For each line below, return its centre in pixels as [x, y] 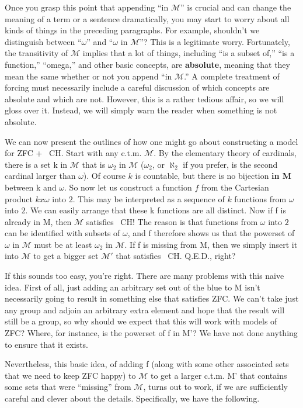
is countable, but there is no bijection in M [213, 176]
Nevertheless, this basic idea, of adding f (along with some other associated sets [147, 364]
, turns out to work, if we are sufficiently [215, 387]
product [19, 198]
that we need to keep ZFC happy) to [70, 375]
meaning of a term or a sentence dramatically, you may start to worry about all [147, 18]
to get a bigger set [66, 256]
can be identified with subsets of [62, 233]
